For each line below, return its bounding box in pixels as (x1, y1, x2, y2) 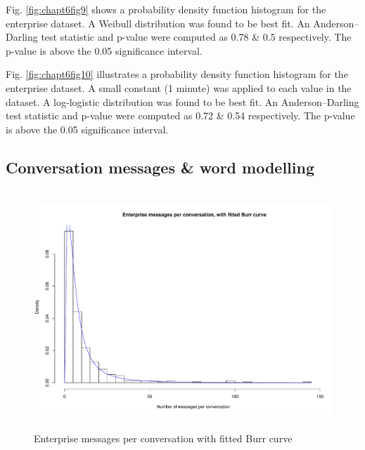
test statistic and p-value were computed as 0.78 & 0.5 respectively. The (41, 29, 352, 44)
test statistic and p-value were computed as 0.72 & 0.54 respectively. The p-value (6, 108, 355, 123)
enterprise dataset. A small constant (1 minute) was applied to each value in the (6, 80, 352, 95)
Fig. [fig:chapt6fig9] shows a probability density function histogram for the (6, 2, 326, 16)
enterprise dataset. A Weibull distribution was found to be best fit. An (6, 15, 310, 30)
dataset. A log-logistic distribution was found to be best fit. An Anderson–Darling (6, 94, 359, 109)
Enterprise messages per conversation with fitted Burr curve (34, 431, 293, 446)
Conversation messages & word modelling (6, 156, 315, 178)
